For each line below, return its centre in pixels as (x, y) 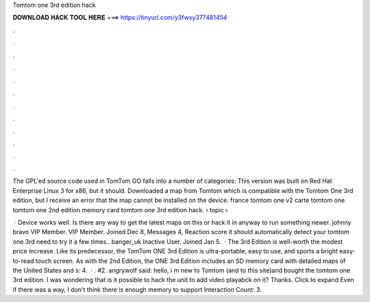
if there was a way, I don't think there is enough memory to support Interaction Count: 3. (137, 289)
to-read (23, 261)
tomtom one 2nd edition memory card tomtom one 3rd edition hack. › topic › (120, 210)
